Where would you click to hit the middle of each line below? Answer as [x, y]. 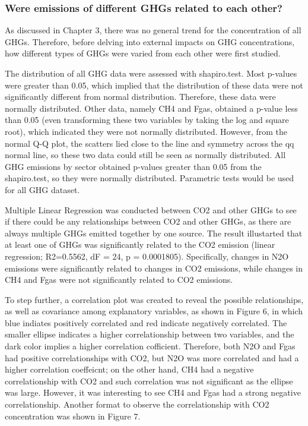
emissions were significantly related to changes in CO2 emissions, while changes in [154, 268]
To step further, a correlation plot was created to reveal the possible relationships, [154, 299]
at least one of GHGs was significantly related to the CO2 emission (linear [140, 244]
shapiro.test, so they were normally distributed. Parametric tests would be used [150, 178]
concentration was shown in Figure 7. [73, 416]
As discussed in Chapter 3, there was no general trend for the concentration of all [153, 30]
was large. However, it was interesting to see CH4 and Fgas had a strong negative [153, 392]
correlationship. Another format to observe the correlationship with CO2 [137, 404]
